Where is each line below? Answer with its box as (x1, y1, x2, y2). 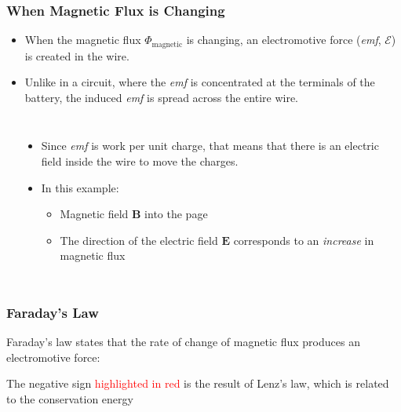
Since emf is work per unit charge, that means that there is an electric (41, 137, 379, 154)
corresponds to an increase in (233, 232, 374, 248)
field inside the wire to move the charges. (41, 153, 239, 170)
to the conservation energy (6, 391, 133, 407)
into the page (144, 206, 208, 222)
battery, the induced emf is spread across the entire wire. (24, 89, 299, 105)
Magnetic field (60, 206, 129, 222)
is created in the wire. (24, 47, 129, 64)
